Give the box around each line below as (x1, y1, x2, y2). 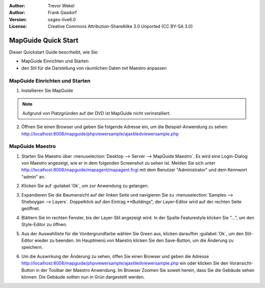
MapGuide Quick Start (9, 36, 79, 44)
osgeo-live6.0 (48, 16, 76, 22)
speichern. (21, 244, 43, 250)
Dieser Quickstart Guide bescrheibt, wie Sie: (9, 49, 99, 55)
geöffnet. (21, 205, 40, 211)
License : (9, 24, 27, 29)
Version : (9, 16, 27, 22)
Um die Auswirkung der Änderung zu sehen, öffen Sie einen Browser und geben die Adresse (21, 253, 209, 259)
